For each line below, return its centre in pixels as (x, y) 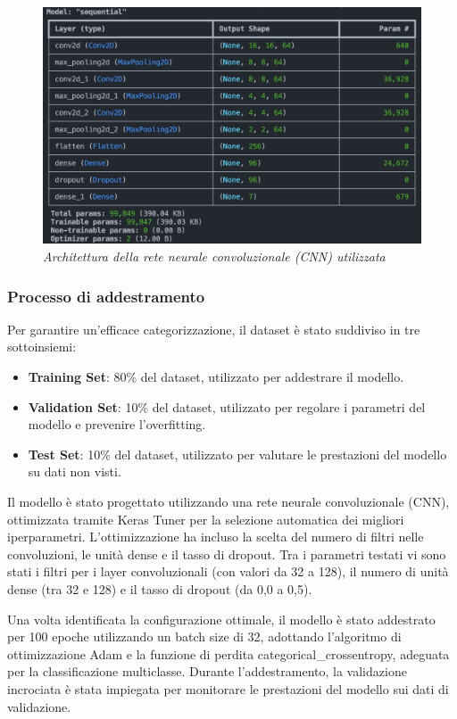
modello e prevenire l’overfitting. (117, 424)
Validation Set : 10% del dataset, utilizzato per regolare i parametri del (227, 406)
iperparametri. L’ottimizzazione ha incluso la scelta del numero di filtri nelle (216, 537)
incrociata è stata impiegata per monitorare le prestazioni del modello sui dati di (228, 688)
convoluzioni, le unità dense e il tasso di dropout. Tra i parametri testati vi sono (227, 554)
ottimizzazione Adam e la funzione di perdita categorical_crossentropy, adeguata (228, 653)
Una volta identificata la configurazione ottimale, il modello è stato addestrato (221, 619)
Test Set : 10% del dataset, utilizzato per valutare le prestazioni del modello (237, 454)
